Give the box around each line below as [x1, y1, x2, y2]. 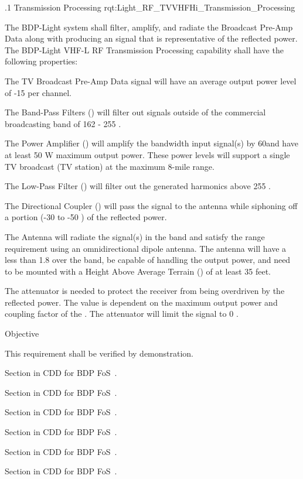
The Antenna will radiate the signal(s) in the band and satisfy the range [5, 230, 265, 242]
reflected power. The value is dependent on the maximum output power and [5, 296, 278, 308]
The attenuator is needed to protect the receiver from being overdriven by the [5, 285, 285, 297]
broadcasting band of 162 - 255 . [5, 117, 121, 129]
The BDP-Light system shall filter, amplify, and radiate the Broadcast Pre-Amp [5, 20, 293, 33]
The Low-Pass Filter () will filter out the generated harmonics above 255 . [5, 180, 271, 192]
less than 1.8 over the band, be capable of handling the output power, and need [5, 254, 291, 266]
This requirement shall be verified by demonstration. [5, 347, 194, 359]
